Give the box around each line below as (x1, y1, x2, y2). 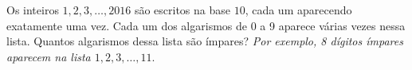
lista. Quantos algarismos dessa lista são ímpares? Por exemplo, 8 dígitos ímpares (6, 33, 403, 49)
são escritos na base (134, 2, 230, 17)
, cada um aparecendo (245, 2, 352, 17)
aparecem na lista (6, 48, 91, 64)
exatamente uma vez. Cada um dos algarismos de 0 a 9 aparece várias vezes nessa (6, 17, 406, 33)
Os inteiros (6, 2, 59, 17)
